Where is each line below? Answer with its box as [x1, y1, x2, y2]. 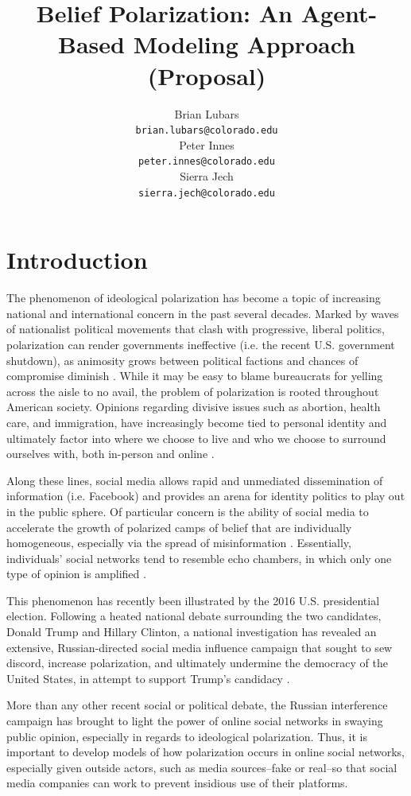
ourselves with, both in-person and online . [6, 445, 215, 462]
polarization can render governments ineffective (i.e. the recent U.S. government [6, 336, 395, 352]
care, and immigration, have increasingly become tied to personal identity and [6, 414, 387, 430]
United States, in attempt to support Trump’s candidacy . [6, 670, 290, 686]
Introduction [6, 243, 148, 276]
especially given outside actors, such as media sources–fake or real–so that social [6, 759, 397, 775]
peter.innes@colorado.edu [138, 156, 275, 168]
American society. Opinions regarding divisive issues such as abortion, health [6, 398, 381, 415]
